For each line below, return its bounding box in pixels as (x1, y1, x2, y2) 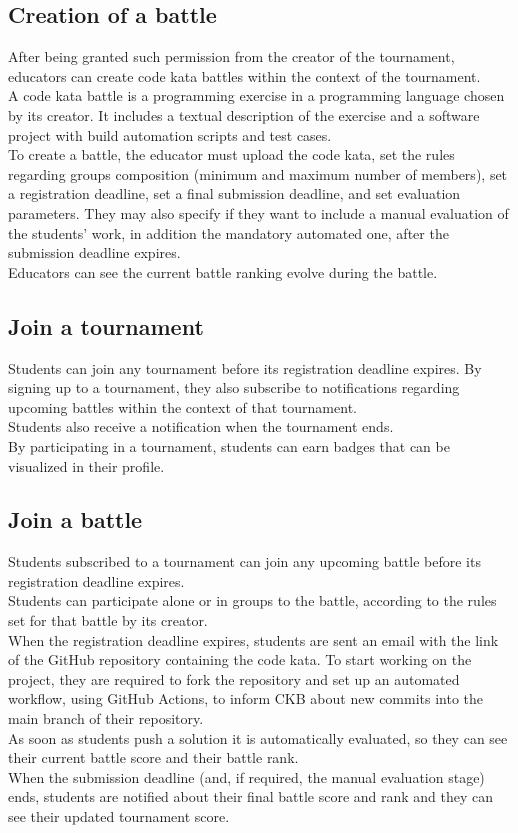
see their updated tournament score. (8, 806, 230, 827)
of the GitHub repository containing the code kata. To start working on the (8, 649, 472, 670)
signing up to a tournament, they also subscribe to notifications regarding (8, 377, 460, 398)
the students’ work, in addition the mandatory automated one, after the (8, 222, 449, 243)
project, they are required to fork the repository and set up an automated (8, 668, 460, 689)
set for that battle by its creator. (8, 610, 208, 631)
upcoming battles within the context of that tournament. (8, 396, 357, 417)
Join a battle (8, 504, 143, 535)
